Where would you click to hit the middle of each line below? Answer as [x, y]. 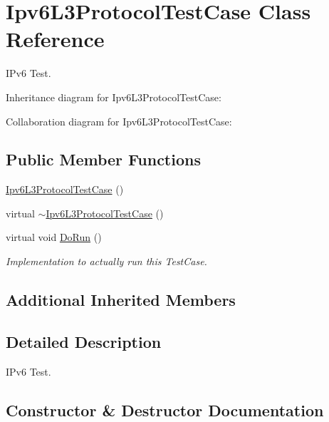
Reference [55, 39]
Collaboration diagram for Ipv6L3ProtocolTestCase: [119, 121]
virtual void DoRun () [54, 237]
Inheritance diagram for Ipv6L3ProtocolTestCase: [114, 97]
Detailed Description [84, 341]
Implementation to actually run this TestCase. [106, 261]
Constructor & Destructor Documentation [165, 410]
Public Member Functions [103, 159]
